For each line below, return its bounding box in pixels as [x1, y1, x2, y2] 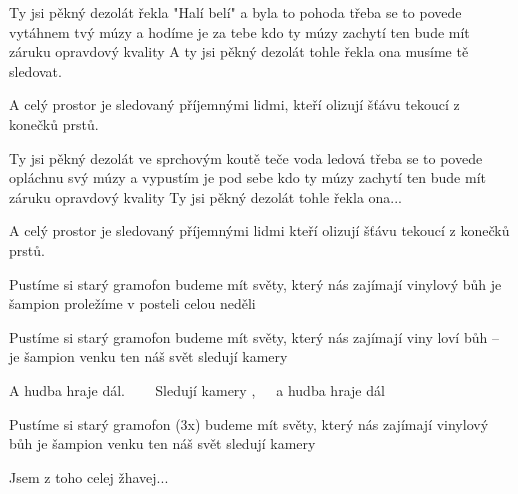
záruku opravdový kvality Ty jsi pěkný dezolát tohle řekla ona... [9, 186, 403, 207]
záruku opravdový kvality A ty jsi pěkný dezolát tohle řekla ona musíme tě [9, 41, 469, 62]
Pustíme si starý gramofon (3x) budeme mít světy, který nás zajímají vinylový [9, 413, 489, 434]
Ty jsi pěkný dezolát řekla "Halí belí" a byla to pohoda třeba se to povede [9, 2, 462, 22]
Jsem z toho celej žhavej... [9, 466, 169, 487]
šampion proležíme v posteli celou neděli [9, 293, 256, 314]
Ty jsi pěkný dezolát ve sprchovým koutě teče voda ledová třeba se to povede [9, 147, 483, 168]
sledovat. [9, 60, 62, 81]
